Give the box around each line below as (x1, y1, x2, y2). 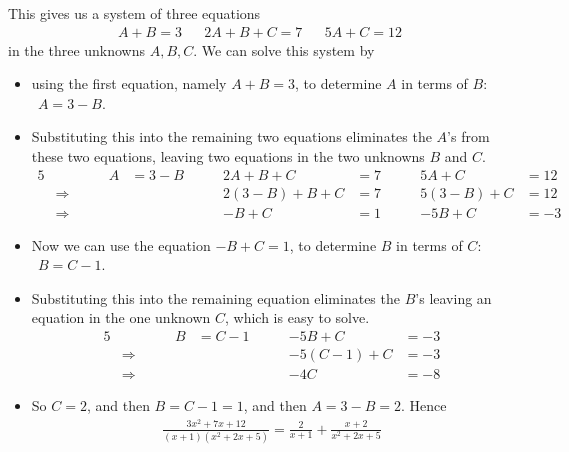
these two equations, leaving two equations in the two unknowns (31, 146, 425, 166)
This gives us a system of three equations (8, 3, 261, 23)
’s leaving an (415, 287, 492, 308)
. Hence (400, 395, 447, 416)
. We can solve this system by (193, 39, 375, 60)
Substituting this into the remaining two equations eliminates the (31, 126, 432, 147)
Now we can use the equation (31, 234, 211, 255)
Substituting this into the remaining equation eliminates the (31, 287, 400, 308)
